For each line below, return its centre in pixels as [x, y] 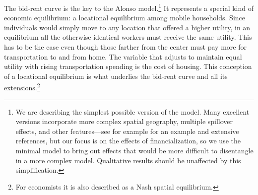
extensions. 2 [22, 87]
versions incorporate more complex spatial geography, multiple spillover [124, 121]
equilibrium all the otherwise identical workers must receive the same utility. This [128, 37]
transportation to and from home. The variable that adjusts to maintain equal [123, 56]
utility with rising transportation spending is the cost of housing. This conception [128, 66]
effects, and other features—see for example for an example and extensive [127, 131]
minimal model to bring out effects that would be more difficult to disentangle [134, 151]
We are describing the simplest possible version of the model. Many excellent [132, 111]
